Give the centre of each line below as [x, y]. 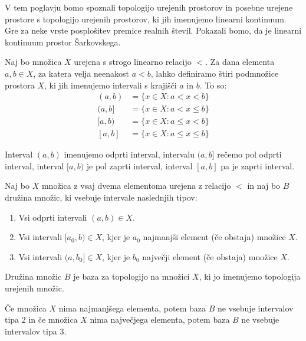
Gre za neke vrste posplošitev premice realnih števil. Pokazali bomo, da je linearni [153, 30]
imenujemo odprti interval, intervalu [129, 154]
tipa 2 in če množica [41, 319]
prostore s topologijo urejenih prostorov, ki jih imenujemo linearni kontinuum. [146, 19]
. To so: [213, 85]
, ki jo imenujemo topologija [250, 276]
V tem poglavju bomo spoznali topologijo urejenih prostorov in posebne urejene [149, 7]
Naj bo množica [33, 62]
